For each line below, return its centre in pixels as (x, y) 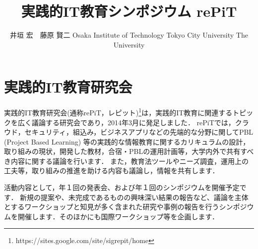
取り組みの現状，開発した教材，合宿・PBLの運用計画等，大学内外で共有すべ (129, 151)
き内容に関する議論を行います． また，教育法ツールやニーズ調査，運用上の (127, 161)
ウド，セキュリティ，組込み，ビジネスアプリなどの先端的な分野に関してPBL (129, 132)
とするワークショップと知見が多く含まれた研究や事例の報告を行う (112, 207)
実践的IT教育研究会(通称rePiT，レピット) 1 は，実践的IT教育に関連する (118, 112)
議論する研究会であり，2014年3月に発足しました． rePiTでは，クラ (140, 122)
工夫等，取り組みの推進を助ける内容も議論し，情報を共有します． (112, 171)
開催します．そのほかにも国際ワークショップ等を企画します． (118, 216)
